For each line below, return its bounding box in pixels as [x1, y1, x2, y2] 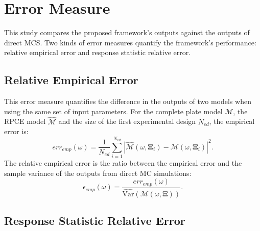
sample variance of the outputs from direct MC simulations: [4, 167, 192, 178]
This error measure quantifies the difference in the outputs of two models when [4, 96, 251, 107]
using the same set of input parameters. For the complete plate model [4, 106, 223, 116]
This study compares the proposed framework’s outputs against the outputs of [4, 27, 250, 38]
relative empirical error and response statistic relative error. [4, 47, 191, 58]
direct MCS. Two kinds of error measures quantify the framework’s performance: [4, 37, 256, 47]
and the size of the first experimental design [58, 116, 196, 126]
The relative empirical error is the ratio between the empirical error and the [4, 158, 242, 168]
